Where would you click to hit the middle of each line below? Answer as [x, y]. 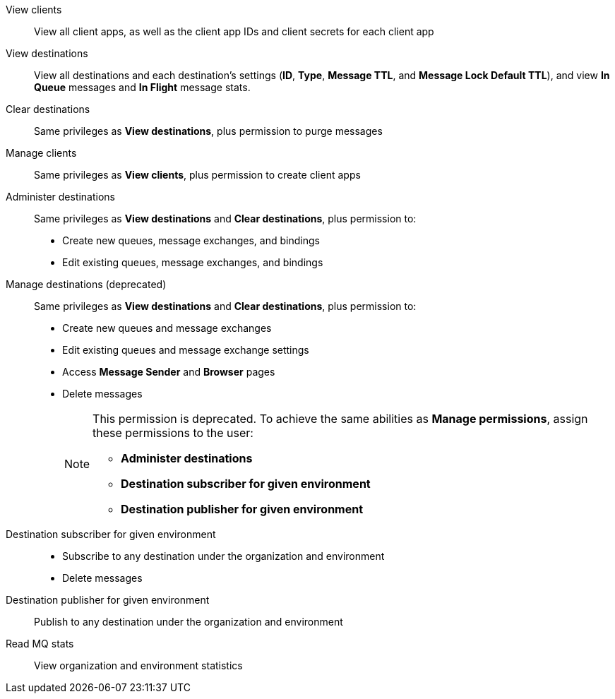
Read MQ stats [40, 644]
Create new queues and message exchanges [167, 328]
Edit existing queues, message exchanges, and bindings [193, 262]
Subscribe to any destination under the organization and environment [223, 556]
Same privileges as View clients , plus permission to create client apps [197, 175]
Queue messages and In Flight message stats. [142, 87]
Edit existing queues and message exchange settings [186, 350]
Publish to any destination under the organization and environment [189, 622]
